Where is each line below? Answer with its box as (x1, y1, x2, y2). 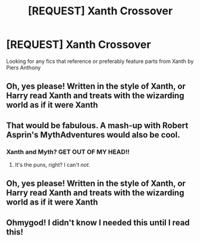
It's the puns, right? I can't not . (14, 161, 91, 169)
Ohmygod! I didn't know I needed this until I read (6, 217, 190, 228)
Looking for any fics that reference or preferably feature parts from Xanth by (6, 57, 194, 65)
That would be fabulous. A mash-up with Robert (6, 120, 189, 130)
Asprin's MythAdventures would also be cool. (6, 130, 180, 140)
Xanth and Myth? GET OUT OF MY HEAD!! (6, 148, 130, 156)
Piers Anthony (6, 64, 41, 71)
